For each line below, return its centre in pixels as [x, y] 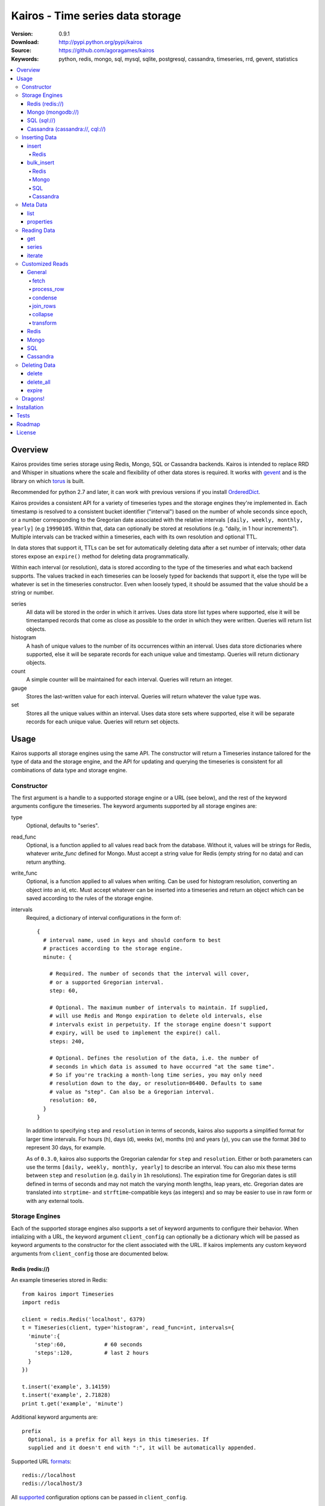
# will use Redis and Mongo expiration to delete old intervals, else [156, 1016]
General [37, 272]
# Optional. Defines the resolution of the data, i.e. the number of [154, 1058]
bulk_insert [41, 163]
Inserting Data [39, 137]
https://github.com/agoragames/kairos [107, 51]
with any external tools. [55, 1201]
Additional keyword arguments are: [54, 1417]
